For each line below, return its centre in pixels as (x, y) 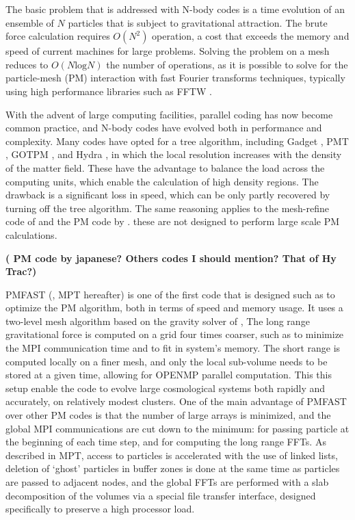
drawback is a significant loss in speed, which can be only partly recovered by (168, 195)
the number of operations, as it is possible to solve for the (227, 64)
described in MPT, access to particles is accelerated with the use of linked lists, (172, 455)
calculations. (31, 234)
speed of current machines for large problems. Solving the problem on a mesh (168, 51)
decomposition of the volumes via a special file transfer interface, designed (161, 495)
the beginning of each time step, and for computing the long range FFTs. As (166, 442)
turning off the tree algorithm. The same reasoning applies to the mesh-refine (167, 208)
